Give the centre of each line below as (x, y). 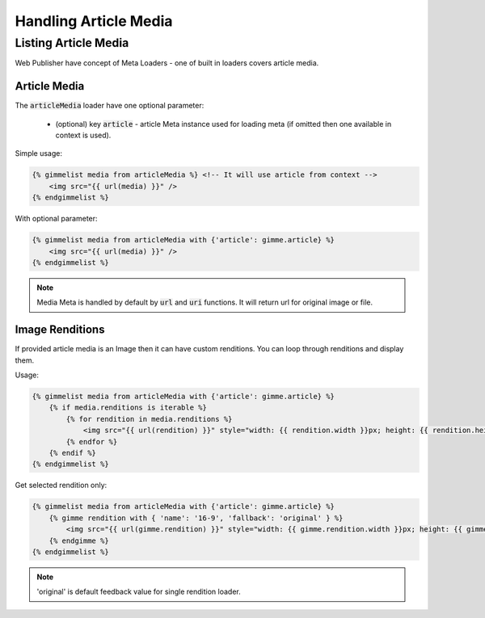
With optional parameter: (56, 219)
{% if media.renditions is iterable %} (128, 408)
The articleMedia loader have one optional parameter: (110, 106)
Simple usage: (39, 153)
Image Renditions (60, 330)
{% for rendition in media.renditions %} (149, 419)
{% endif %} (73, 453)
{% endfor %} (92, 441)
